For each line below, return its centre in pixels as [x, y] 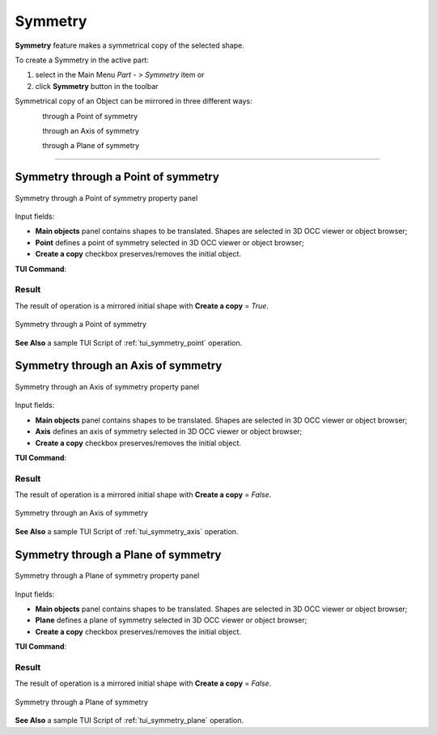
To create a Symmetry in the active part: [82, 60]
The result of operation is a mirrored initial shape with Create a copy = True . [142, 306]
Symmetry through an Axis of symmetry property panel [107, 387]
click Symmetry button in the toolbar [97, 86]
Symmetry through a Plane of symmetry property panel [107, 576]
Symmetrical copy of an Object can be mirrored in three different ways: [134, 101]
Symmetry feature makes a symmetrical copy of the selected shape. [129, 45]
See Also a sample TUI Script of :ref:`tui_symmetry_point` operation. [129, 342]
